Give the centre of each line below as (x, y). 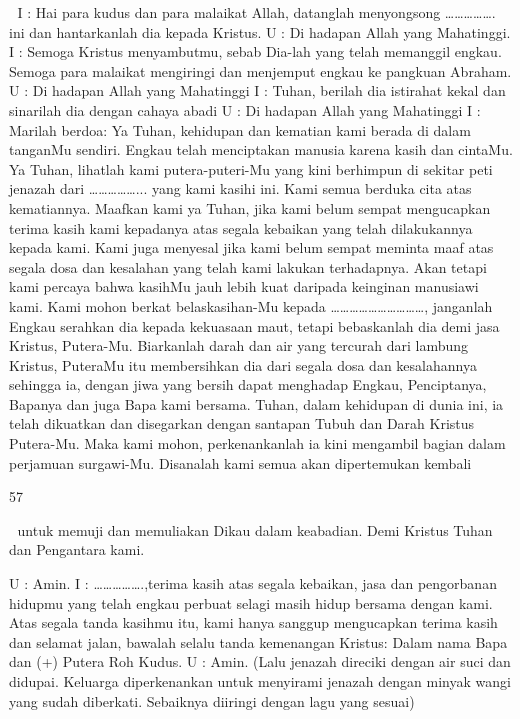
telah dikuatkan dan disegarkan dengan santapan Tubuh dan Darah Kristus (242, 423)
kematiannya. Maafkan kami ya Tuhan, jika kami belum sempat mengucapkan (250, 207)
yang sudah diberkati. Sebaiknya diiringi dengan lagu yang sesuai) (212, 700)
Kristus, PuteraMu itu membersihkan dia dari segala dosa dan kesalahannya (243, 364)
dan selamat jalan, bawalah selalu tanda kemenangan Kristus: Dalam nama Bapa (258, 641)
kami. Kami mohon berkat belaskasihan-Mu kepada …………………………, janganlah (251, 305)
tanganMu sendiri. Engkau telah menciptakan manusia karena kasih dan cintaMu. (261, 149)
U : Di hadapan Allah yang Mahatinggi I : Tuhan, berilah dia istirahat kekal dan (257, 90)
